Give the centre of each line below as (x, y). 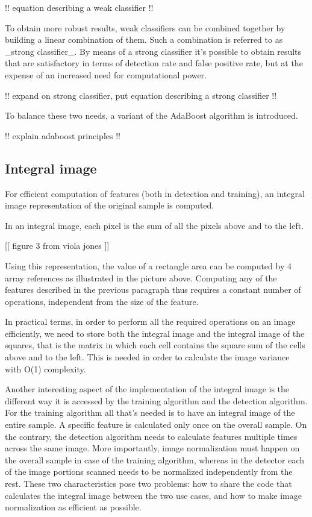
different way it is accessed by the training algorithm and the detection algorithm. (156, 400)
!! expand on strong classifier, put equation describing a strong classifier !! (141, 95)
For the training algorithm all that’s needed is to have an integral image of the (150, 412)
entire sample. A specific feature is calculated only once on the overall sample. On (156, 425)
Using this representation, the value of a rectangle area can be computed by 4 (148, 265)
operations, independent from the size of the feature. (102, 301)
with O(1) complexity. (45, 368)
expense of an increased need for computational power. (106, 74)
